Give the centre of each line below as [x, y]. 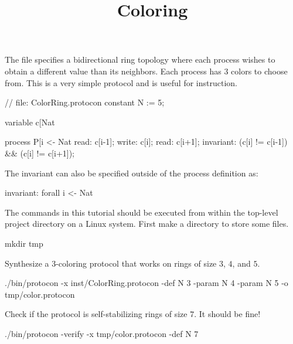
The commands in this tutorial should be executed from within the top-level [142, 212]
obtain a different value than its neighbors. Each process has [113, 71]
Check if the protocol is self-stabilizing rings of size [96, 314]
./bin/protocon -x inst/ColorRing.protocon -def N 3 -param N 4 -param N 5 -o [146, 283]
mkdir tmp [24, 243]
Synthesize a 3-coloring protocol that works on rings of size [111, 263]
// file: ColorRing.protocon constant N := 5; [85, 102]
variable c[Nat [30, 122]
